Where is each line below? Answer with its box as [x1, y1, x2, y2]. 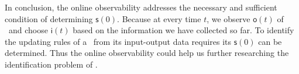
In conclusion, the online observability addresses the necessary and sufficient [5, 1, 277, 13]
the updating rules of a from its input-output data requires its [5, 35, 232, 47]
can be [258, 35, 282, 47]
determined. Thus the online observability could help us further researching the [5, 47, 289, 59]
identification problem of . [5, 58, 98, 70]
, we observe [207, 12, 250, 24]
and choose [8, 24, 48, 36]
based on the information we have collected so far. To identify [73, 24, 294, 36]
